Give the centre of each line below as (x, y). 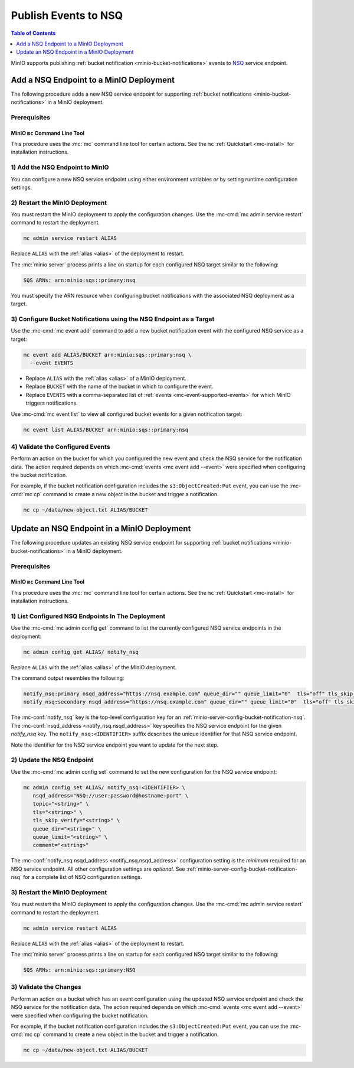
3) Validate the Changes (46, 987)
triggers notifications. (52, 403)
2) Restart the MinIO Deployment (59, 203)
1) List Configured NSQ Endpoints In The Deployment (88, 616)
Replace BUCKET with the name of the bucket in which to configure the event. (119, 386)
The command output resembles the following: (68, 678)
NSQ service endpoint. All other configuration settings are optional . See (98, 869)
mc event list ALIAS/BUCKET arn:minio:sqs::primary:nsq (106, 429)
